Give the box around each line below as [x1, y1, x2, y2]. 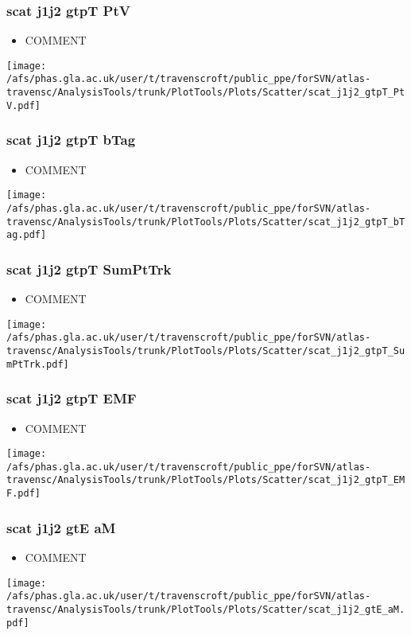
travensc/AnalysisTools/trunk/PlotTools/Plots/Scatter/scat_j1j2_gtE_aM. [6, 603, 405, 615]
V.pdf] [6, 99, 41, 111]
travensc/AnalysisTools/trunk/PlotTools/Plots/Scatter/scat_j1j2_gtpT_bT [6, 216, 405, 228]
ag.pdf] [6, 229, 47, 241]
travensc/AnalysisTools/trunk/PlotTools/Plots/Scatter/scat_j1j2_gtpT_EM [6, 474, 405, 486]
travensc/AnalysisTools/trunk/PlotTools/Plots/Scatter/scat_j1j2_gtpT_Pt [6, 87, 405, 99]
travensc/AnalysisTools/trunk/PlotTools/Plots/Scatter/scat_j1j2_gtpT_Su [6, 345, 405, 356]
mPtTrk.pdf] [6, 358, 69, 370]
